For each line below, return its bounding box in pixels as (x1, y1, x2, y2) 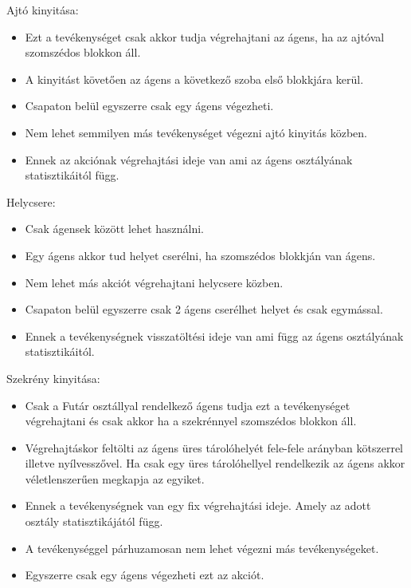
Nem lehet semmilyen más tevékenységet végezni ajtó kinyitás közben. (25, 124, 367, 140)
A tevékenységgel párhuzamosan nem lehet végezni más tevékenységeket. (25, 539, 379, 556)
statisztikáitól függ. (25, 167, 119, 184)
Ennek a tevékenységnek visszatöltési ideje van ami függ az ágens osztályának (25, 327, 404, 344)
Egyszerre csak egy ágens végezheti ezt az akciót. (25, 566, 264, 583)
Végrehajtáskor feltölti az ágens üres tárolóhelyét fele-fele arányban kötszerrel (25, 439, 404, 456)
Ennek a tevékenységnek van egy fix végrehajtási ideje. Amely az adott (25, 497, 371, 514)
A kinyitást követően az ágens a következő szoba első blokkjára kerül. (25, 70, 364, 87)
